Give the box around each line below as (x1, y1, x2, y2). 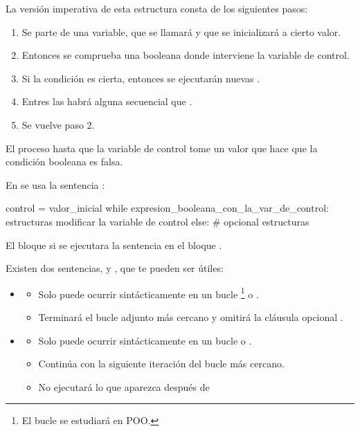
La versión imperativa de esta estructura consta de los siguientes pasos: (6, 1, 308, 15)
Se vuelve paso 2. (21, 117, 95, 131)
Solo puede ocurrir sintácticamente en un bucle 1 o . (38, 284, 259, 301)
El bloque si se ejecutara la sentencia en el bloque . (6, 237, 222, 252)
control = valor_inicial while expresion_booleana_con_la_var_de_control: (6, 201, 329, 215)
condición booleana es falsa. (6, 154, 123, 169)
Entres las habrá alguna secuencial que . (21, 94, 192, 109)
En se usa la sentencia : (6, 177, 105, 192)
